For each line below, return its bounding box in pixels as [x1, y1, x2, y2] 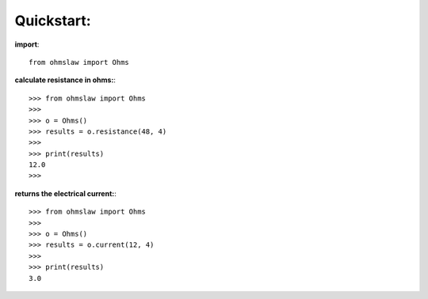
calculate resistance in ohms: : [14, 75, 117, 85]
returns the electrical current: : [14, 188, 117, 198]
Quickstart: [14, 12, 91, 29]
